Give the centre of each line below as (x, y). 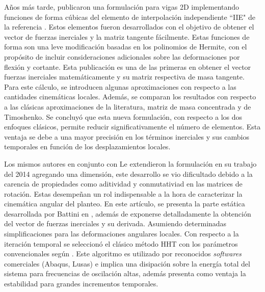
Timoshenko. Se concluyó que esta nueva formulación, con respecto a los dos (123, 116)
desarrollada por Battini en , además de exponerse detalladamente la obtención (128, 213)
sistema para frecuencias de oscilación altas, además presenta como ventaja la (125, 273)
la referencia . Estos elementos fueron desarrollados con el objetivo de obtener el (129, 27)
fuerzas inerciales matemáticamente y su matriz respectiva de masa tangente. (124, 77)
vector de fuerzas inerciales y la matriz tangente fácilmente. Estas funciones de (127, 36)
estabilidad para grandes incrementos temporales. (81, 284)
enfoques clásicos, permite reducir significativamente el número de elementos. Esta (132, 127)
